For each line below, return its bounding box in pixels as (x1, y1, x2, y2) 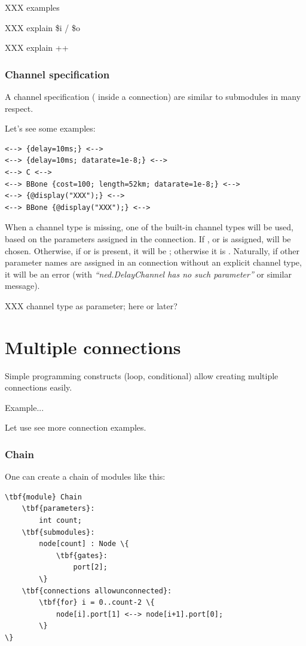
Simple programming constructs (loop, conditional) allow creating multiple (5, 369, 279, 382)
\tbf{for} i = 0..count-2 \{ (39, 598, 155, 607)
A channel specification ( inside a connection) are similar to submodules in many (5, 90, 301, 102)
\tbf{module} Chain (5, 492, 82, 501)
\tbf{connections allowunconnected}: (22, 586, 172, 595)
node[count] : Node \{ (39, 540, 129, 549)
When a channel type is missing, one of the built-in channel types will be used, (5, 221, 293, 233)
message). (5, 279, 40, 292)
